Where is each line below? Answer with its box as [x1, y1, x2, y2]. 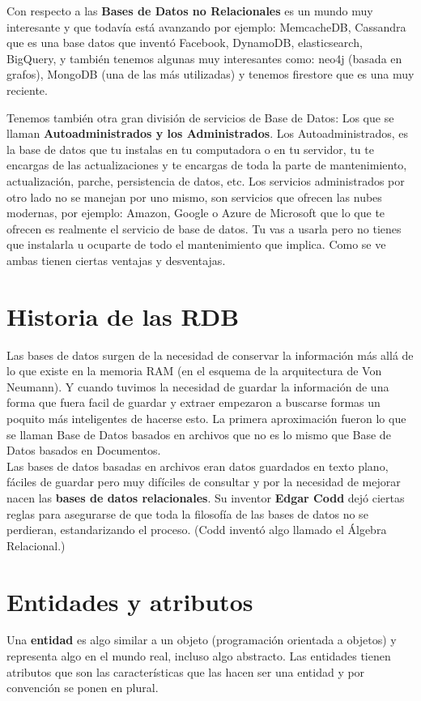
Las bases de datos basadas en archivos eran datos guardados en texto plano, [6, 457, 389, 474]
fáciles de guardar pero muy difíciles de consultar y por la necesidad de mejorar [6, 473, 401, 490]
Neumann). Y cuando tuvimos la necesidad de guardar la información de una [6, 378, 389, 395]
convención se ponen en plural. [6, 679, 159, 696]
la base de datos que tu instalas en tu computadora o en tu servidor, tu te [6, 140, 374, 157]
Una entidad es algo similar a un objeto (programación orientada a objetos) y [6, 631, 397, 648]
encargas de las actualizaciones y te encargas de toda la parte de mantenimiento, [6, 156, 407, 173]
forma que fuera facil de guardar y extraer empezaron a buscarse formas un [6, 394, 381, 411]
